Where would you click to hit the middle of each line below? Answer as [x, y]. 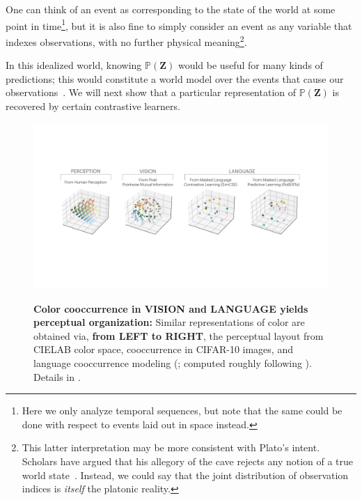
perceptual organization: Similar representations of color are [169, 322]
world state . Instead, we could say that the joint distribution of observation [185, 475]
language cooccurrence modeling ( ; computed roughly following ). [173, 362]
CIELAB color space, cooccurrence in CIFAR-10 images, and [163, 349]
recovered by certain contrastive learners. [93, 106]
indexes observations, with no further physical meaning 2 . [126, 40]
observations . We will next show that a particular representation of [151, 92]
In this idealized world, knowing [74, 65]
